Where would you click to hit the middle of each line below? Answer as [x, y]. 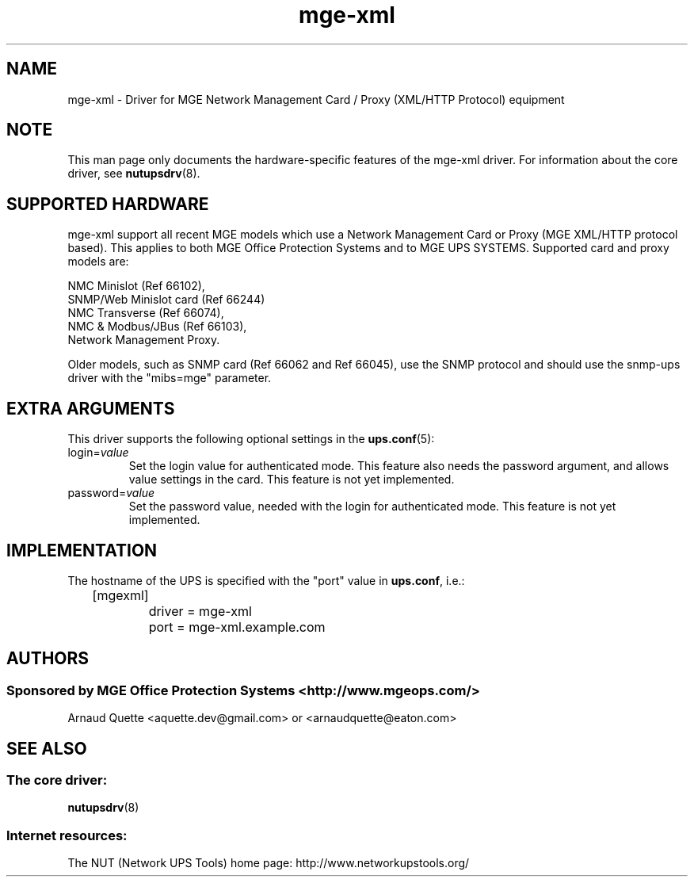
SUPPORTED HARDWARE [108, 204]
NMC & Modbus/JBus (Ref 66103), [157, 327]
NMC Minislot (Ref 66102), [136, 286]
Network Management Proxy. [144, 340]
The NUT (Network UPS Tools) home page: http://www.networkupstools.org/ [269, 863]
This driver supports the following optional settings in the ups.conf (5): [251, 439]
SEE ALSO [47, 748]
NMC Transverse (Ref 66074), [146, 313]
